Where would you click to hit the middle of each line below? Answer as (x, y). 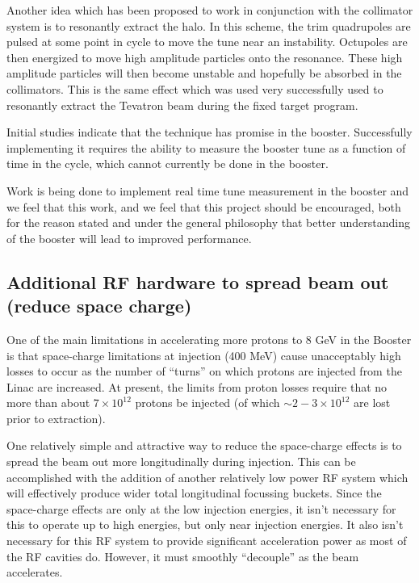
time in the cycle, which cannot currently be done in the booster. (168, 164)
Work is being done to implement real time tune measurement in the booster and (208, 190)
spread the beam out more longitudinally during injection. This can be (181, 461)
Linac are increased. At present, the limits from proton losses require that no (197, 386)
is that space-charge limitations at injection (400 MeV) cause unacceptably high (204, 355)
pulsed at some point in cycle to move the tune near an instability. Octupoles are (207, 42)
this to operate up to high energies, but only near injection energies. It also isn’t (205, 524)
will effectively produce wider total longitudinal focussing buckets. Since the (194, 493)
